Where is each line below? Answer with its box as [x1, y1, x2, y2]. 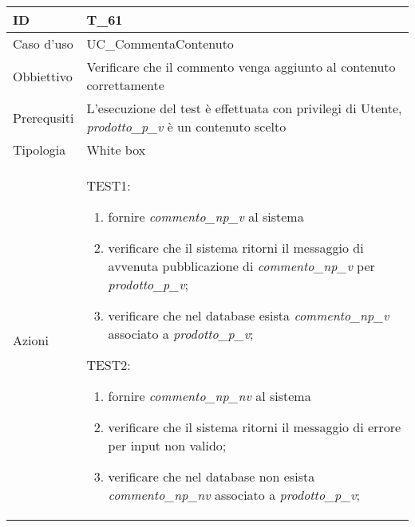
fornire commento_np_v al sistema [108, 207, 304, 226]
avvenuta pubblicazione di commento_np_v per [108, 257, 375, 275]
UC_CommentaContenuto [86, 34, 234, 53]
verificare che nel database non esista [108, 467, 315, 486]
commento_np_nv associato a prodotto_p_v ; [108, 486, 360, 504]
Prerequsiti [13, 108, 74, 127]
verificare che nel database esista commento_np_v [108, 306, 389, 324]
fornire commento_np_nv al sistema [108, 387, 311, 405]
